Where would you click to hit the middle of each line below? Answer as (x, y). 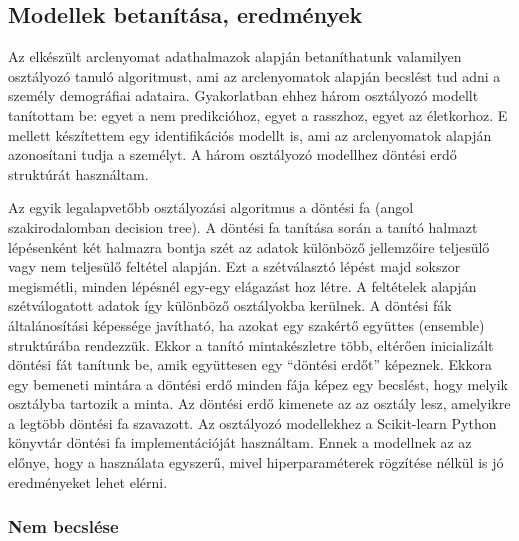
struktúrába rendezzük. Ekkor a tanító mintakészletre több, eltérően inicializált (251, 344)
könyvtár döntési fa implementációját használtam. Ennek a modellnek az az (240, 442)
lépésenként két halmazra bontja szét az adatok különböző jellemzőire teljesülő (249, 246)
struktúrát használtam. (78, 173)
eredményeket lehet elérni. (88, 481)
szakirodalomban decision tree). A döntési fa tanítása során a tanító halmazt (243, 226)
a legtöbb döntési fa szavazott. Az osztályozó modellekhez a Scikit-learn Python (252, 422)
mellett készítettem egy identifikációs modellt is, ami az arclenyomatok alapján (250, 134)
